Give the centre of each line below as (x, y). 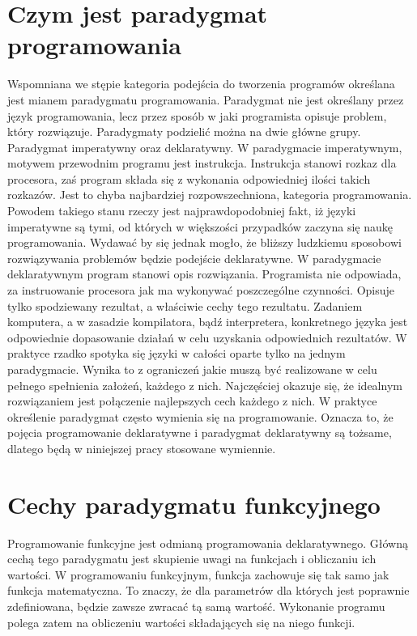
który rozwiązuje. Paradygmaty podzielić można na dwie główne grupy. (184, 131)
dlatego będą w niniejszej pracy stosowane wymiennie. (142, 448)
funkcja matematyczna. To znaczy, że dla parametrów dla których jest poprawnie (208, 590)
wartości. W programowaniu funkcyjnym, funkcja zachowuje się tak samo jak (198, 574)
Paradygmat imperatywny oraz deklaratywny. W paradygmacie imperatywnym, (205, 147)
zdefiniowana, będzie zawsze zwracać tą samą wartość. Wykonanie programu (196, 606)
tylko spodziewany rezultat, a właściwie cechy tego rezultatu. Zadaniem (185, 305)
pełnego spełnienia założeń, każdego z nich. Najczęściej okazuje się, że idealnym (205, 385)
